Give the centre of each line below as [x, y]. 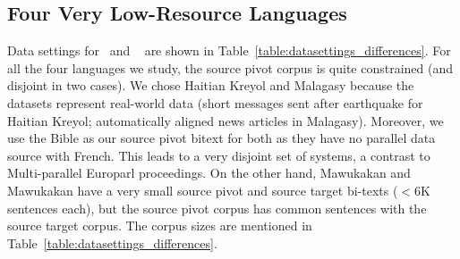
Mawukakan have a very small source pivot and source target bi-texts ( [203, 190]
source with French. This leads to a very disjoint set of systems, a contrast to [219, 155]
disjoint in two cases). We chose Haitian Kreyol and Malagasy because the [211, 85]
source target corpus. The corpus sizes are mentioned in [160, 226]
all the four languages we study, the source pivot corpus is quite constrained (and [230, 67]
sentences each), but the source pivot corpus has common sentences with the [217, 208]
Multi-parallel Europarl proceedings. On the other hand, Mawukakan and [209, 173]
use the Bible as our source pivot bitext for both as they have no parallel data [221, 138]
